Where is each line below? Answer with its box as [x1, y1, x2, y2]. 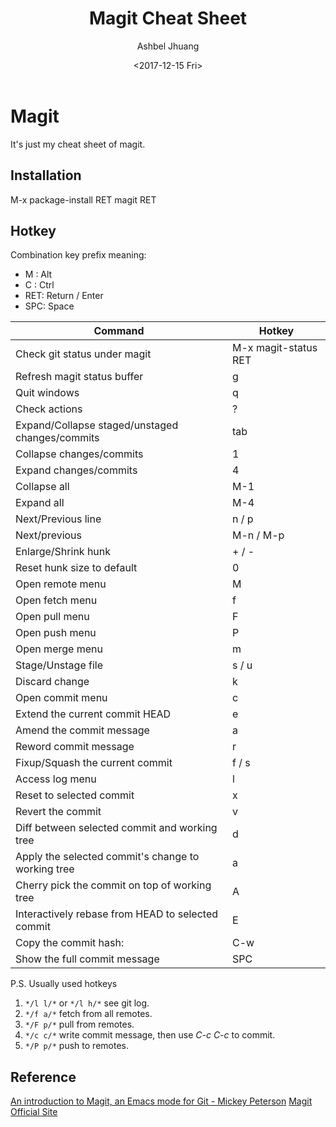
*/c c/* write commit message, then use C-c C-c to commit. [24, 1029, 276, 1041]
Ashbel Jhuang [136, 40, 200, 52]
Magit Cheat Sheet [88, 7, 248, 30]
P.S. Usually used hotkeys [10, 978, 118, 990]
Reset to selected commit [15, 788, 135, 802]
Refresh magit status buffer [15, 370, 144, 384]
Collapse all [15, 480, 70, 494]
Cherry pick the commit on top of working [15, 878, 212, 892]
